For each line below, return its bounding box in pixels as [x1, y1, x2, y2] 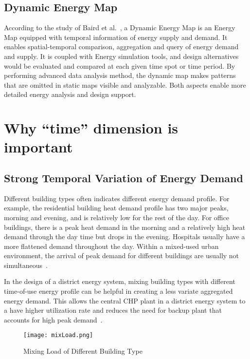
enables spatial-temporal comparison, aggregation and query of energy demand [4, 41, 239, 52]
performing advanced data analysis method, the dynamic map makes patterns [4, 70, 236, 80]
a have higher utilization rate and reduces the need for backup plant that [4, 305, 222, 315]
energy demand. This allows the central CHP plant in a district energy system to [4, 295, 246, 305]
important [4, 137, 73, 157]
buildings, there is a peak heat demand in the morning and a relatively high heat [4, 222, 246, 232]
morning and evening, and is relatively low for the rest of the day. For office [4, 212, 229, 222]
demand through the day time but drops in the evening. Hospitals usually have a [4, 231, 245, 242]
